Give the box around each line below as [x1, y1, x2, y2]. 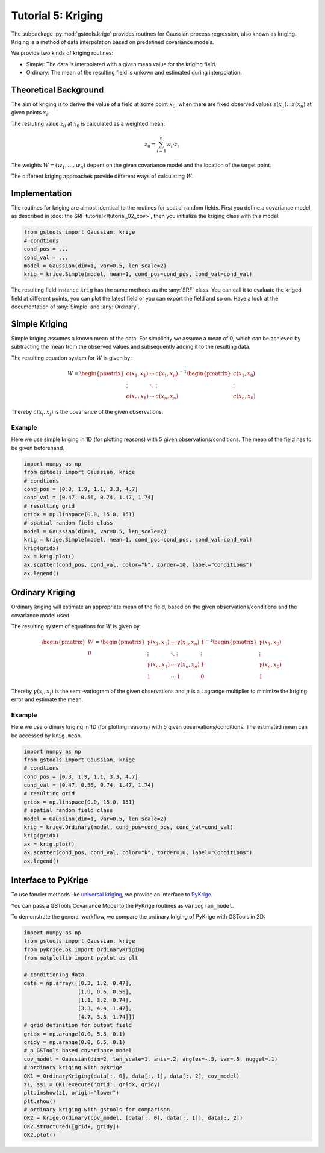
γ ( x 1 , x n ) [176, 639, 200, 647]
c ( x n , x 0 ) [232, 392, 256, 401]
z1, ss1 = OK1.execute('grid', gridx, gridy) [23, 1081, 161, 1087]
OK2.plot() [23, 1131, 56, 1139]
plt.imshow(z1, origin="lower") [23, 1089, 120, 1096]
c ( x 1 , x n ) [155, 370, 178, 378]
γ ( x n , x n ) [176, 661, 200, 669]
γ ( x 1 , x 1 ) [147, 639, 170, 647]
